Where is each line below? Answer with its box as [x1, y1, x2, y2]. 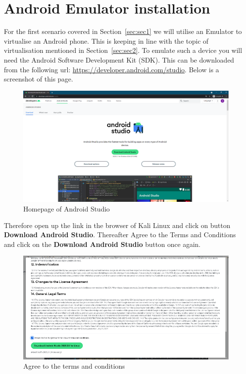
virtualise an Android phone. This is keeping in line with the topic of [4, 35, 209, 46]
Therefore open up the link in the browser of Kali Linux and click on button [4, 220, 231, 230]
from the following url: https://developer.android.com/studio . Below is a [4, 64, 219, 74]
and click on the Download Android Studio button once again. [4, 239, 200, 249]
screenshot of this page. [4, 74, 73, 84]
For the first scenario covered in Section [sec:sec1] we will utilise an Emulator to [4, 26, 242, 36]
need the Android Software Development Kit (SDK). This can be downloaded [4, 54, 234, 65]
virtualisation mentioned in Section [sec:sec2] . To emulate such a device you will [4, 45, 242, 55]
